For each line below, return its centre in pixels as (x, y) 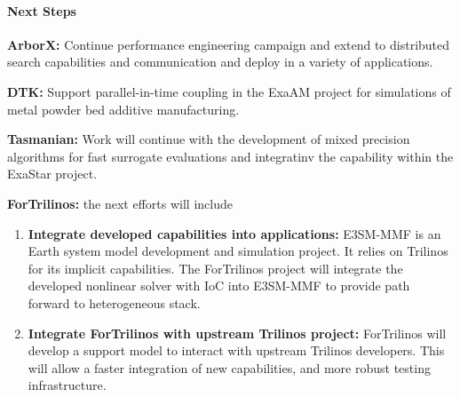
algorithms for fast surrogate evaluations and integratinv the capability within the (230, 156)
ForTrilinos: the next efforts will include (120, 203)
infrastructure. (67, 385)
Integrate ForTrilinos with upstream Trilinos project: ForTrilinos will (237, 333)
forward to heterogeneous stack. (114, 302)
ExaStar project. (52, 174)
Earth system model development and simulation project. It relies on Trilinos (238, 251)
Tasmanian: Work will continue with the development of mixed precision (209, 139)
